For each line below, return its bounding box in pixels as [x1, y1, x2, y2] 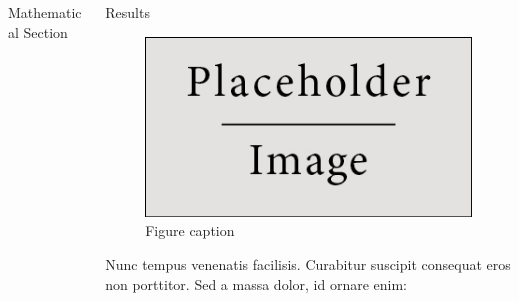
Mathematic [8, 2, 82, 22]
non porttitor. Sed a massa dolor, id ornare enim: [105, 273, 407, 294]
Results [105, 2, 150, 22]
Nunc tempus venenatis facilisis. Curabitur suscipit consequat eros [105, 253, 511, 274]
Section [23, 21, 68, 42]
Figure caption [145, 220, 235, 241]
